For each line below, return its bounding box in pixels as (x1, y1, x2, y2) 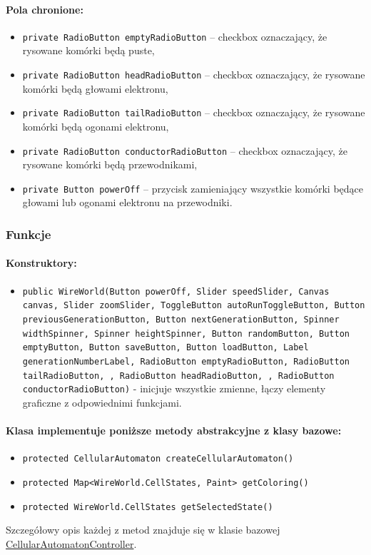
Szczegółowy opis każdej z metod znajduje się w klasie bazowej (6, 522, 280, 537)
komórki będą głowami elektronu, (22, 81, 168, 96)
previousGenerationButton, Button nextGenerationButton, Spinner (22, 315, 340, 325)
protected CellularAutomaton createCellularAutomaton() (22, 454, 294, 464)
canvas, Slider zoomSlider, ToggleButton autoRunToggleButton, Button (22, 300, 365, 311)
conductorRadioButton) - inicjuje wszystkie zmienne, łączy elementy (22, 381, 326, 396)
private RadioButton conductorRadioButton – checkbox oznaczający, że (22, 143, 347, 158)
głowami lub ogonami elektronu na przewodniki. (22, 195, 233, 210)
